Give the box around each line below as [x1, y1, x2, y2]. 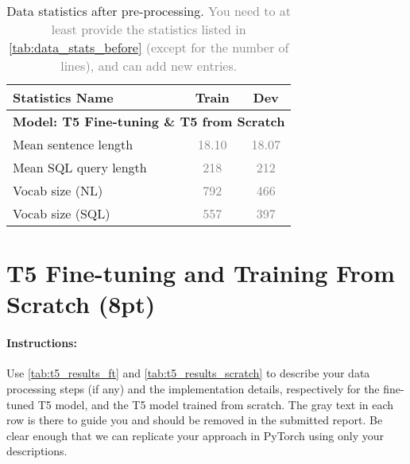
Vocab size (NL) [13, 181, 103, 199]
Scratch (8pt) [6, 288, 156, 320]
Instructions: [6, 334, 77, 351]
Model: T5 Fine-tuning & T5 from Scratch [13, 112, 285, 130]
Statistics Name [13, 88, 114, 106]
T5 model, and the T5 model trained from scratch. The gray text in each [37, 396, 394, 412]
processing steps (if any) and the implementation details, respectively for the [6, 380, 380, 396]
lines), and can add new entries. [60, 56, 238, 75]
